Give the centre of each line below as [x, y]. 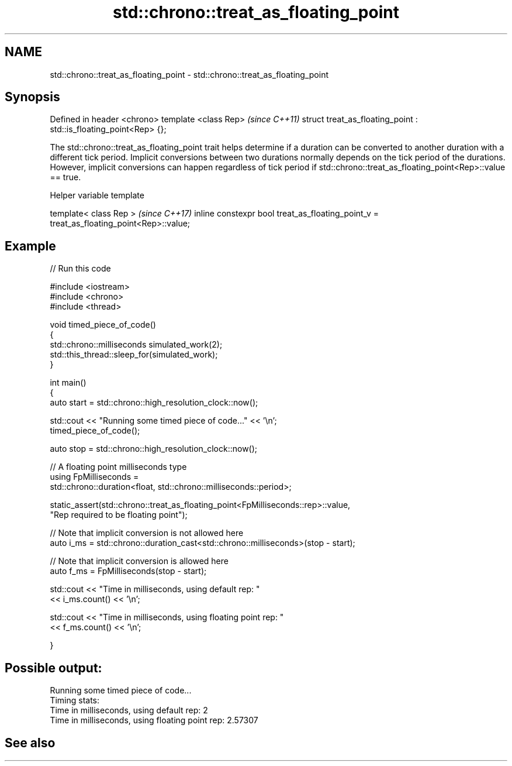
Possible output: [53, 668]
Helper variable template [97, 195]
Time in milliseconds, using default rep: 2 [129, 710]
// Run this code [80, 269]
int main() [68, 383]
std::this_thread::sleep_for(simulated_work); [134, 355]
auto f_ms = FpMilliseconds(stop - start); [128, 571]
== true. [65, 177]
